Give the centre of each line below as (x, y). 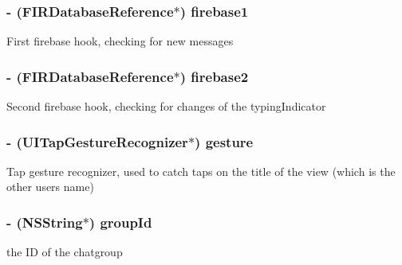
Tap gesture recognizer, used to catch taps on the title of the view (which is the (201, 171)
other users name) (50, 187)
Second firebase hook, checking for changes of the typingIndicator (166, 106)
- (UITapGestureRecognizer (97, 141)
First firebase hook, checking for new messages (120, 41)
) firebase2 (214, 76)
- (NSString (45, 222)
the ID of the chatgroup (65, 252)
